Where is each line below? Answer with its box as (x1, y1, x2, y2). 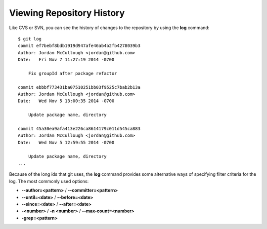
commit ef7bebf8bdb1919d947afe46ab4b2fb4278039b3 (18, 43, 141, 49)
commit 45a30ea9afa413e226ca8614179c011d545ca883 (18, 126, 141, 132)
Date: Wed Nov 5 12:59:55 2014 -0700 (18, 140, 115, 145)
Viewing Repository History (9, 7, 125, 18)
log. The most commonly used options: (9, 178, 89, 184)
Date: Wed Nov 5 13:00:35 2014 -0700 (18, 98, 115, 104)
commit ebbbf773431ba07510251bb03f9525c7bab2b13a (18, 84, 141, 90)
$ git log (18, 36, 42, 41)
